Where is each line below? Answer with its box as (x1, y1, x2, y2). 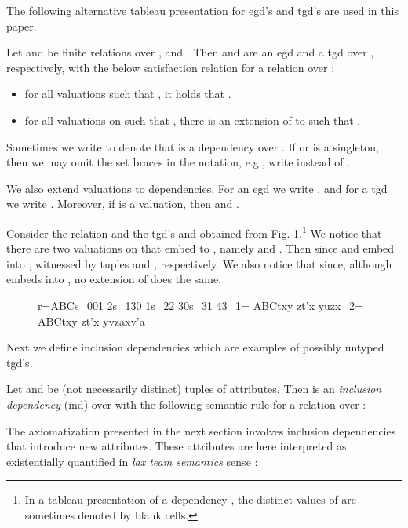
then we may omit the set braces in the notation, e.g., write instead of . (6, 154, 351, 170)
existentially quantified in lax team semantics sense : (6, 453, 258, 469)
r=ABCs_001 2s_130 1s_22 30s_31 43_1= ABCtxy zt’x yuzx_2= (38, 297, 363, 313)
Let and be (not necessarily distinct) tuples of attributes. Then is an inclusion (6, 381, 382, 397)
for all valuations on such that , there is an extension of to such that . (24, 111, 361, 128)
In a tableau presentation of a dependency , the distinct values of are (24, 491, 357, 508)
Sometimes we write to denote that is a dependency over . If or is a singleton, (6, 138, 379, 155)
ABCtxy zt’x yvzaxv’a (38, 312, 145, 329)
